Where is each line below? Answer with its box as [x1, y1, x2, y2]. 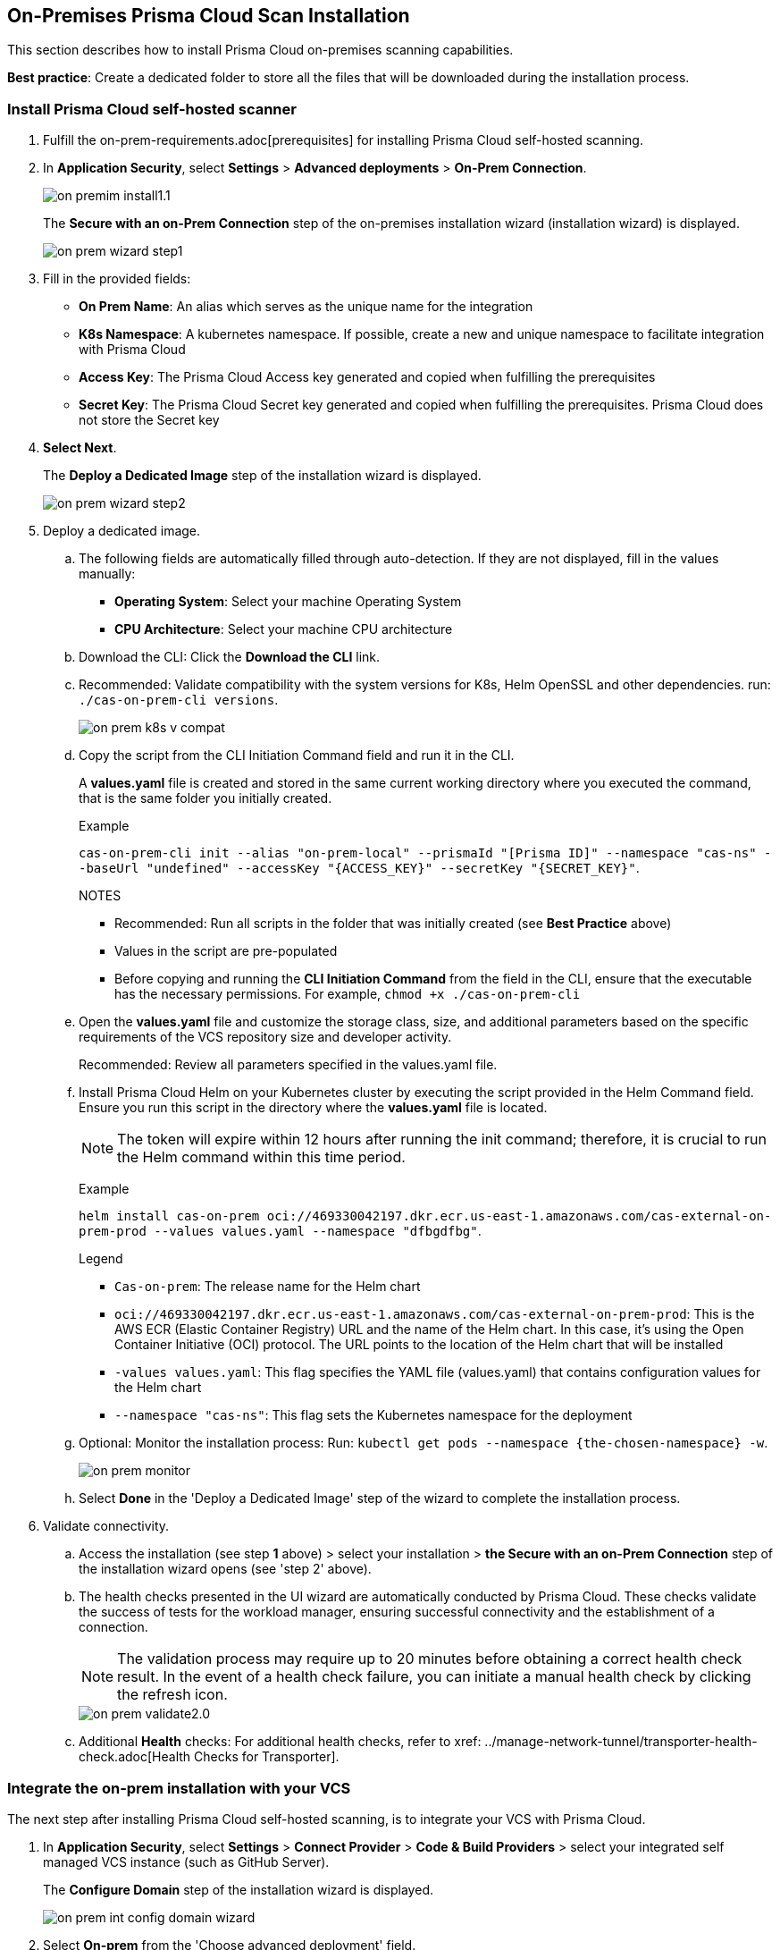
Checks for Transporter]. [194, 1749, 340, 1765]
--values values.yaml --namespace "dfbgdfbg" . [154, 1223, 482, 1239]
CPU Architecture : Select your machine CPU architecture [114, 621, 453, 637]
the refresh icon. [117, 1685, 228, 1704]
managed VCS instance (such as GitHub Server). [43, 1853, 330, 1870]
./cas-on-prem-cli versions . [79, 692, 279, 708]
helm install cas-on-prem [79, 1209, 260, 1224]
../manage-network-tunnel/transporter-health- [484, 1734, 758, 1750]
